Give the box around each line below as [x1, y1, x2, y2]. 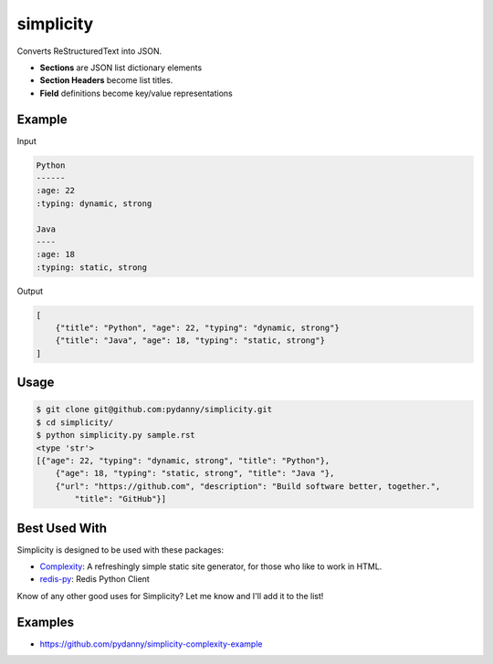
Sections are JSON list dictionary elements [39, 62, 203, 73]
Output [16, 285, 43, 296]
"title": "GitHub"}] [74, 493, 167, 504]
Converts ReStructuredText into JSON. [16, 46, 163, 57]
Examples [16, 614, 75, 629]
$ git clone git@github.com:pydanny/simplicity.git [36, 404, 273, 415]
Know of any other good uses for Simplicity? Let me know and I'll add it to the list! [16, 590, 324, 601]
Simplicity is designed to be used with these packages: [16, 544, 225, 555]
